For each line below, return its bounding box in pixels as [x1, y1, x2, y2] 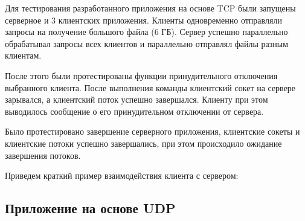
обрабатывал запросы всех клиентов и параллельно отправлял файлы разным [5, 37, 289, 50]
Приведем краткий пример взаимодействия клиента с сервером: [5, 169, 239, 182]
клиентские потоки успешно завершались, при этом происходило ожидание [5, 136, 282, 149]
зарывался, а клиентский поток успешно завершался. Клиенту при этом [5, 93, 268, 106]
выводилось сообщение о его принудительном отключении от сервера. [5, 104, 264, 117]
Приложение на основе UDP [5, 199, 176, 217]
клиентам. [5, 49, 42, 62]
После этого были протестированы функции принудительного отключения [5, 69, 278, 82]
